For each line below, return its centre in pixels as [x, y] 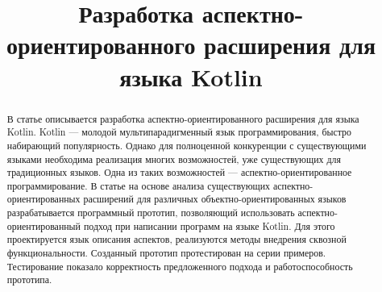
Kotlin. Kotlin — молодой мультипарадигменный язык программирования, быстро [179, 132]
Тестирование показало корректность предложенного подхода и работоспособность [180, 266]
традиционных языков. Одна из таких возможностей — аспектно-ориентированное [179, 172]
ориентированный [44, 225]
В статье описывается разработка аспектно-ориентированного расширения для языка [183, 118]
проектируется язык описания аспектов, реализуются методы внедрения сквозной [176, 239]
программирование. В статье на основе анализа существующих [139, 185]
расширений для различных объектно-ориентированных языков [215, 199]
